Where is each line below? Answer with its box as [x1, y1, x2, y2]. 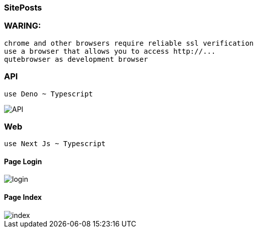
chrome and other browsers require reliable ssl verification [4, 39, 254, 47]
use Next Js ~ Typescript [4, 140, 106, 148]
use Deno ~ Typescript [4, 89, 93, 98]
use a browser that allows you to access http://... [4, 47, 216, 55]
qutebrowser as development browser [4, 55, 148, 63]
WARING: [4, 21, 41, 31]
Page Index [4, 193, 42, 202]
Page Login [4, 157, 42, 166]
